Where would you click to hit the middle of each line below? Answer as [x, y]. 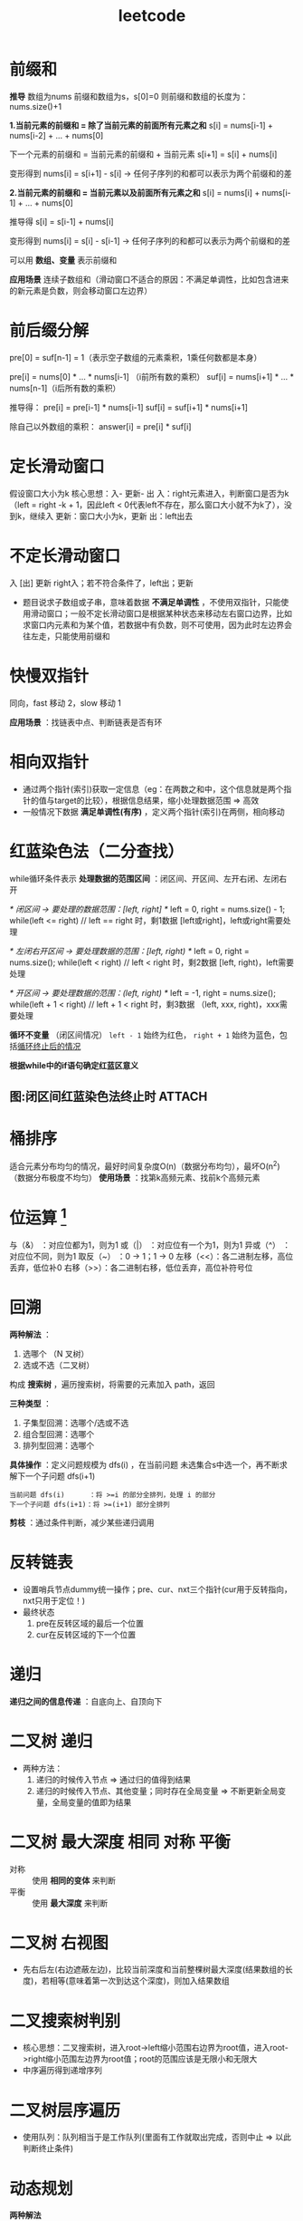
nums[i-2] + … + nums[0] [57, 135]
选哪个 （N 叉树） [56, 1353]
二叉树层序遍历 [65, 2110]
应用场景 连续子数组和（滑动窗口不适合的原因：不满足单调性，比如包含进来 [149, 279]
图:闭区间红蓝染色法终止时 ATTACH [109, 1096]
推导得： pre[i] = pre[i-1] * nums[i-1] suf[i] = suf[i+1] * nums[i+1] [129, 407]
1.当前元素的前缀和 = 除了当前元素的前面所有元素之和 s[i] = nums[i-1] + [142, 125]
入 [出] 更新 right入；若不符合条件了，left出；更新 [102, 583]
